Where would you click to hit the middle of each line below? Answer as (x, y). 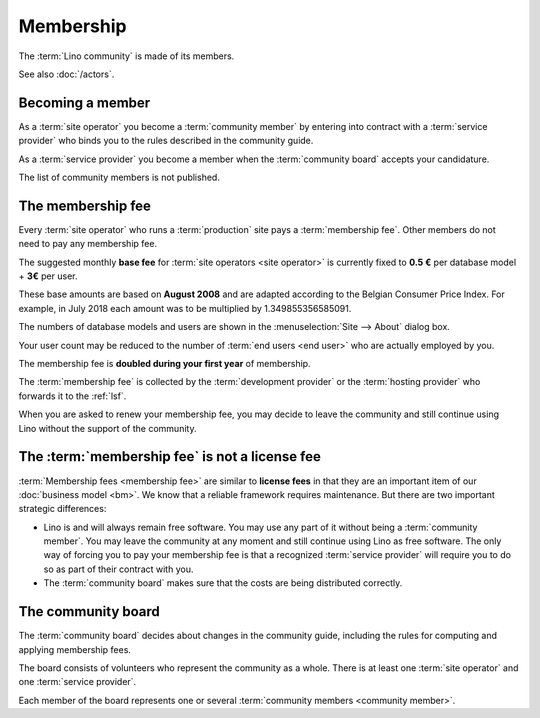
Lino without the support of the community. (107, 428)
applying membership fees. (75, 649)
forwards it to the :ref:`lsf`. (72, 396)
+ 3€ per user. (48, 276)
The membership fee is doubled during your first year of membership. (164, 364)
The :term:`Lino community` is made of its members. (126, 56)
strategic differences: (62, 509)
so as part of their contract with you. (118, 569)
